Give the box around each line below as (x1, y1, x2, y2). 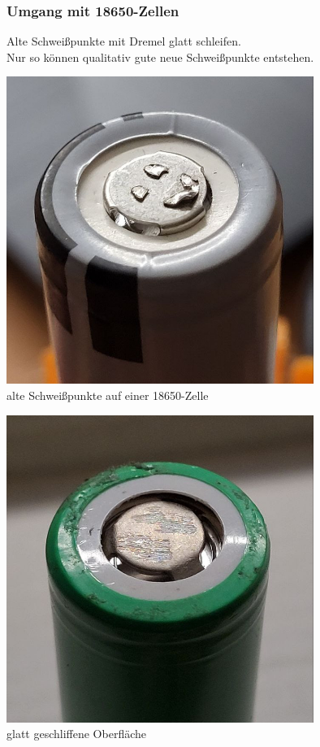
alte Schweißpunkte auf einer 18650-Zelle (6, 387, 209, 403)
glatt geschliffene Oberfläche (6, 725, 146, 742)
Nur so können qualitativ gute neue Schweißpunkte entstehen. (6, 48, 314, 65)
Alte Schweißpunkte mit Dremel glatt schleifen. (6, 33, 241, 50)
